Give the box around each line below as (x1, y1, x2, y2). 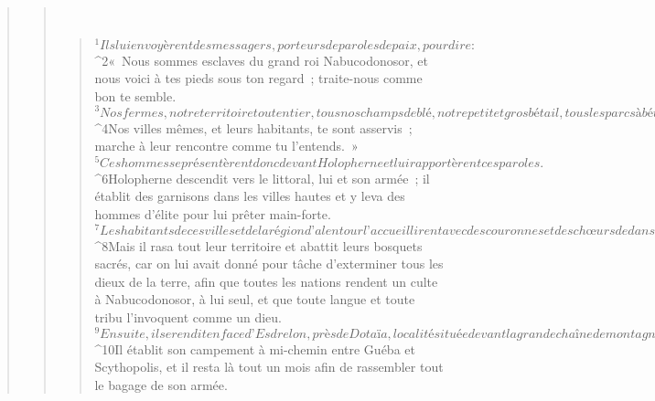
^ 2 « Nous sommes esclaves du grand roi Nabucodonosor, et (94, 50, 428, 69)
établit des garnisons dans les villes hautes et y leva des (94, 186, 405, 206)
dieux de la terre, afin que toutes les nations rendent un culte (94, 271, 438, 290)
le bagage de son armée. (94, 375, 228, 394)
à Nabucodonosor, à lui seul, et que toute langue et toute (94, 290, 415, 309)
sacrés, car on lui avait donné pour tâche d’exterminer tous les (94, 254, 444, 273)
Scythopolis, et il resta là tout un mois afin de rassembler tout (94, 357, 444, 376)
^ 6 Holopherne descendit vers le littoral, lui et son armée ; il (94, 168, 430, 187)
